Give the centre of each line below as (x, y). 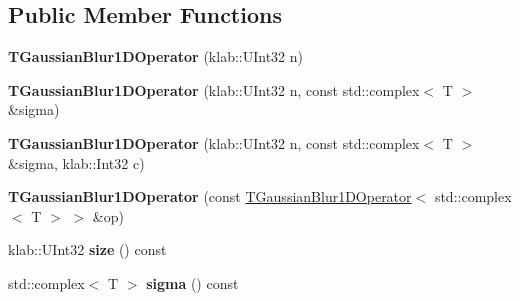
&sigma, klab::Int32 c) (76, 162)
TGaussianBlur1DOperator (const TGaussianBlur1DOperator (210, 196)
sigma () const (192, 282)
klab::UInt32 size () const (87, 249)
